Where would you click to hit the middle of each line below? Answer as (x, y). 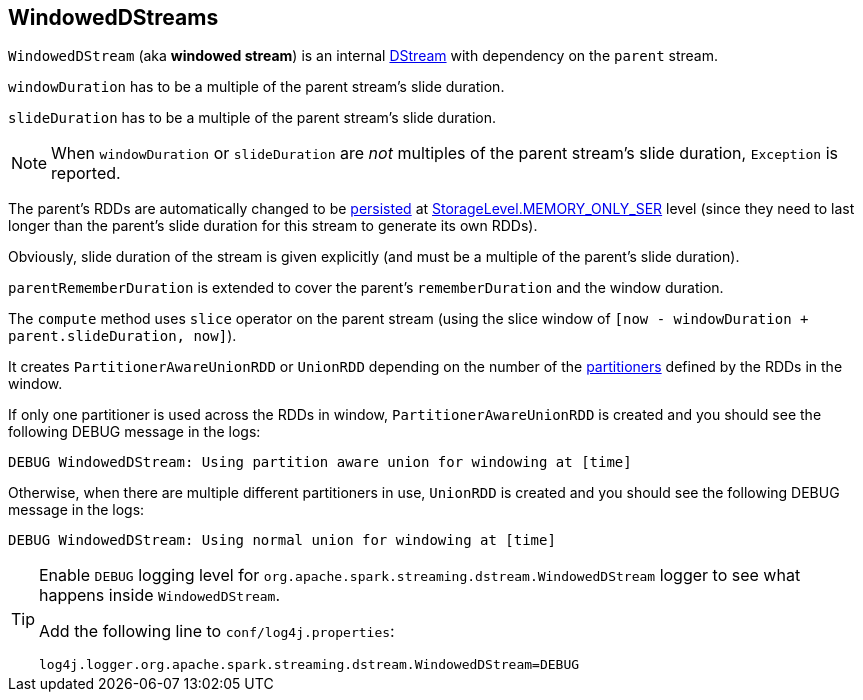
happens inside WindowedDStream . (160, 595)
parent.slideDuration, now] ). (122, 336)
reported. (86, 173)
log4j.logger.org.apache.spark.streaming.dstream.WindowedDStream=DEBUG (309, 665)
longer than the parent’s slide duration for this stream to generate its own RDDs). (273, 226)
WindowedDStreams (113, 17)
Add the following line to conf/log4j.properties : (217, 631)
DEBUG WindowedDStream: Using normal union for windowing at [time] (282, 540)
